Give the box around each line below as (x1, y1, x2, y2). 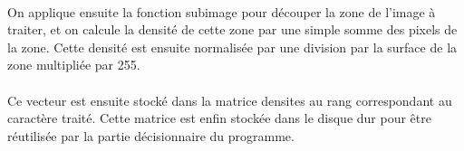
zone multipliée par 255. (7, 55, 140, 74)
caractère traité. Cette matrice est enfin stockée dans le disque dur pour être (7, 109, 431, 127)
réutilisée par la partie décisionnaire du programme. (7, 126, 295, 145)
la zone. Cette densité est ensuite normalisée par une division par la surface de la (7, 37, 458, 56)
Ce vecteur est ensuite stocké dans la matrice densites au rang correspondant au (7, 90, 452, 109)
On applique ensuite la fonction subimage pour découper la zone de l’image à (7, 2, 436, 21)
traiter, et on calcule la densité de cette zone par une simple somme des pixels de (7, 20, 458, 39)
